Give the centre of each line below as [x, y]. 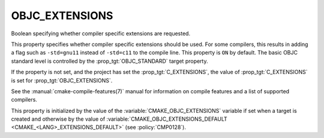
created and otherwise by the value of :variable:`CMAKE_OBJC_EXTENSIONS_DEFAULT [119, 119]
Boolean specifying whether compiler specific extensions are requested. [101, 33]
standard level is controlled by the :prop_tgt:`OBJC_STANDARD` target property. [109, 61]
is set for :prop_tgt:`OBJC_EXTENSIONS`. [62, 80]
